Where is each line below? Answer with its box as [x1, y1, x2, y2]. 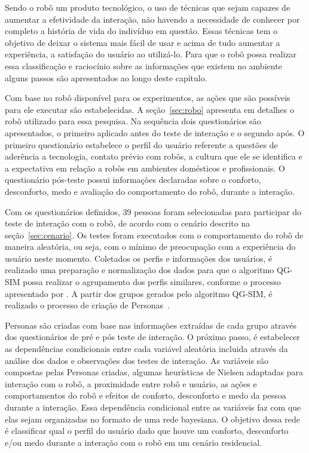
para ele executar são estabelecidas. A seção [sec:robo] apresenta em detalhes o [5, 103, 295, 115]
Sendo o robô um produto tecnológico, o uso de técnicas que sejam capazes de [5, 1, 290, 13]
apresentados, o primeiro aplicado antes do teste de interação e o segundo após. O [5, 126, 305, 139]
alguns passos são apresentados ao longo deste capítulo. [5, 71, 207, 84]
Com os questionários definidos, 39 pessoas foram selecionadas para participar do [5, 205, 301, 218]
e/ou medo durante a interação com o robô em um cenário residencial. [5, 436, 262, 448]
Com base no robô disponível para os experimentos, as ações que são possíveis [5, 91, 290, 104]
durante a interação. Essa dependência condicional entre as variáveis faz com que [5, 401, 301, 413]
